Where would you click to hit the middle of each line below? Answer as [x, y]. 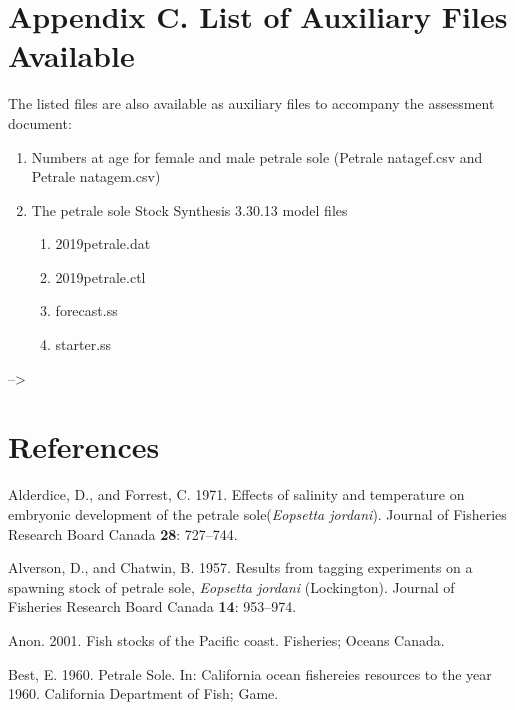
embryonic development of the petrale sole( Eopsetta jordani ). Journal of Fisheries [257, 513]
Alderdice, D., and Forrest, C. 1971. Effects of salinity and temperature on [236, 494]
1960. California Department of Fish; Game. [143, 693]
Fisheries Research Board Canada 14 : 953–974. [152, 606]
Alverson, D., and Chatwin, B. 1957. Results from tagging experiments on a [240, 567]
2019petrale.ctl [100, 276]
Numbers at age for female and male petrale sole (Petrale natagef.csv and [257, 156]
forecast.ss [86, 310]
